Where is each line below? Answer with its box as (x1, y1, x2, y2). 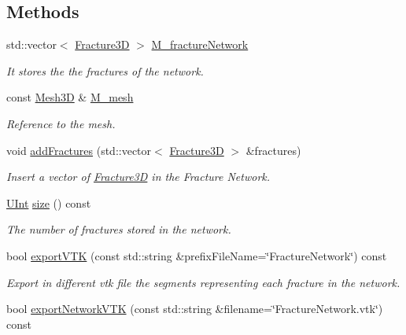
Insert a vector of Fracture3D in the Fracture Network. (6, 168, 271, 185)
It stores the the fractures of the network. (6, 62, 204, 79)
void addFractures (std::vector (6, 142, 152, 158)
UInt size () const (6, 194, 91, 211)
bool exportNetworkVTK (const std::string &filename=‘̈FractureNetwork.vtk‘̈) (6, 300, 383, 317)
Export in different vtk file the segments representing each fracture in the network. (6, 274, 400, 290)
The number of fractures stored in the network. (6, 221, 231, 237)
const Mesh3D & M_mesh (6, 89, 134, 105)
